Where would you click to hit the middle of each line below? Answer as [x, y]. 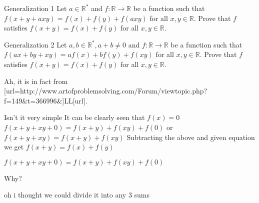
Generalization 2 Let [35, 44]
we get [14, 147]
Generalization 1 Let [35, 8]
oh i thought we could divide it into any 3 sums [77, 195]
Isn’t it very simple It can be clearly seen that [74, 117]
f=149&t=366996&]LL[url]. [46, 100]
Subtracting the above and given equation [191, 137]
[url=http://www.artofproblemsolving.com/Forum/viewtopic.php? [106, 91]
